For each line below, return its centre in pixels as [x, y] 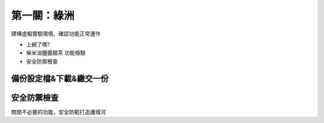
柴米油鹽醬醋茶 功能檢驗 [56, 53]
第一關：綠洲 [43, 16]
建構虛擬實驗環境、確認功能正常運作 [56, 34]
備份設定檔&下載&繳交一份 [60, 78]
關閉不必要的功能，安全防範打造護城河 [58, 112]
